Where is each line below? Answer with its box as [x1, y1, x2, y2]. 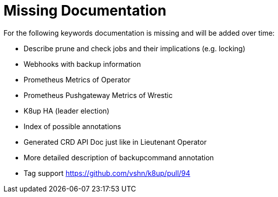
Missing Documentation [4, 2, 167, 19]
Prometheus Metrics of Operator [24, 75, 131, 84]
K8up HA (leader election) [24, 106, 109, 115]
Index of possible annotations [24, 122, 121, 131]
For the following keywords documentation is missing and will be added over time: [4, 28, 275, 37]
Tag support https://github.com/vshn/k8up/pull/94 [24, 168, 191, 177]
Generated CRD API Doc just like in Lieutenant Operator [24, 137, 207, 146]
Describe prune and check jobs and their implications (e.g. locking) [24, 44, 245, 53]
